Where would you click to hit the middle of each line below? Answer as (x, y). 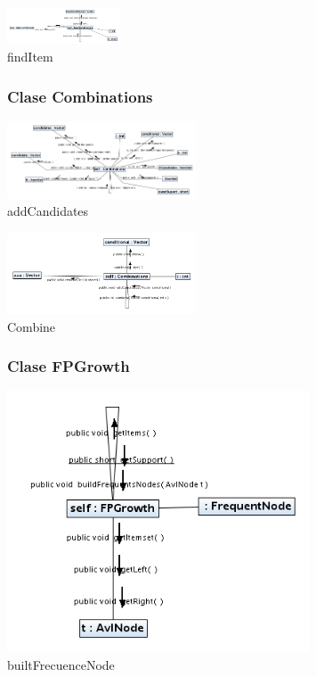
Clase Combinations (80, 96)
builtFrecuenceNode (61, 664)
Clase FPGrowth (69, 366)
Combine (32, 326)
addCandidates (48, 211)
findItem (30, 57)
